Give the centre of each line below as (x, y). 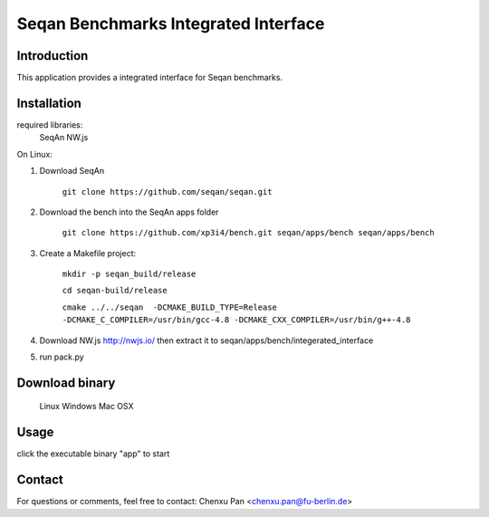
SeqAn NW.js (64, 138)
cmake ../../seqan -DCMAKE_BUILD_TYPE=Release (170, 307)
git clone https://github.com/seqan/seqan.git (167, 191)
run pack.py (62, 357)
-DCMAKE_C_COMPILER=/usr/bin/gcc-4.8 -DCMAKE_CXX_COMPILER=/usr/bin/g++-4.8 (236, 320)
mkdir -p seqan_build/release (129, 274)
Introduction (53, 56)
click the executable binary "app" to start (93, 454)
